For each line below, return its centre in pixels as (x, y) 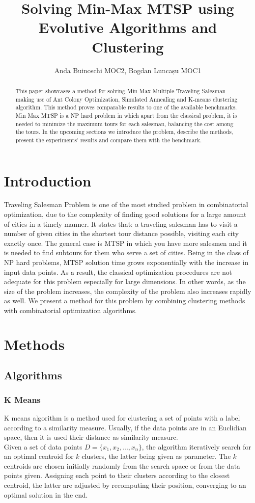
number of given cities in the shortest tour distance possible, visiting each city (121, 233)
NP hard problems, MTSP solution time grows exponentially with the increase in (126, 262)
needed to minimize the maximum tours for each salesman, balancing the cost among (124, 123)
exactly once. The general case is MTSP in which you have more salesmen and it (126, 243)
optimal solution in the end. (46, 494)
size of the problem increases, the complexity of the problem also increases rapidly (128, 291)
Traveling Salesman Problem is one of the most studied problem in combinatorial (126, 204)
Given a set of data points (43, 446)
